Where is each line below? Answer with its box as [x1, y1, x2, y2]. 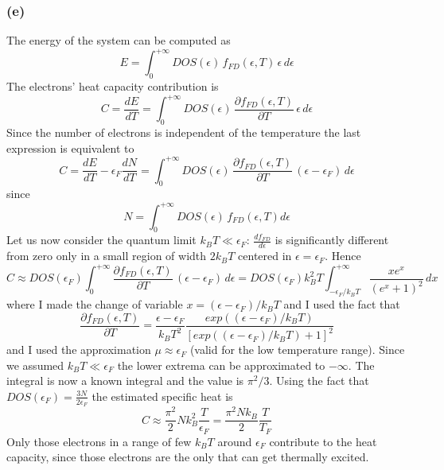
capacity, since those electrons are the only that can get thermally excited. [6, 449, 369, 465]
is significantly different [275, 231, 389, 248]
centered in [238, 247, 292, 264]
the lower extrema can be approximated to [117, 356, 325, 373]
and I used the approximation [6, 341, 151, 358]
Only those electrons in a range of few [6, 433, 192, 449]
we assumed [6, 356, 64, 373]
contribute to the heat [269, 433, 377, 449]
